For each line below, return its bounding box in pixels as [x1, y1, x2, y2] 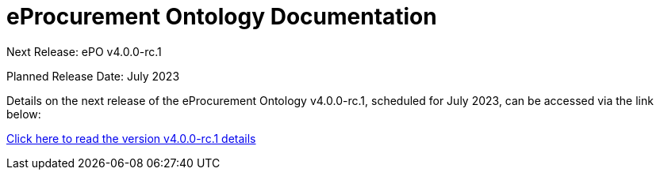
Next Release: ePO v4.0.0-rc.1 [6, 44, 162, 58]
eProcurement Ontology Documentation [6, 3, 437, 30]
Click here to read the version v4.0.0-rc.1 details [6, 131, 256, 145]
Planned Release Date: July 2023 [6, 69, 180, 83]
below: [6, 107, 41, 121]
